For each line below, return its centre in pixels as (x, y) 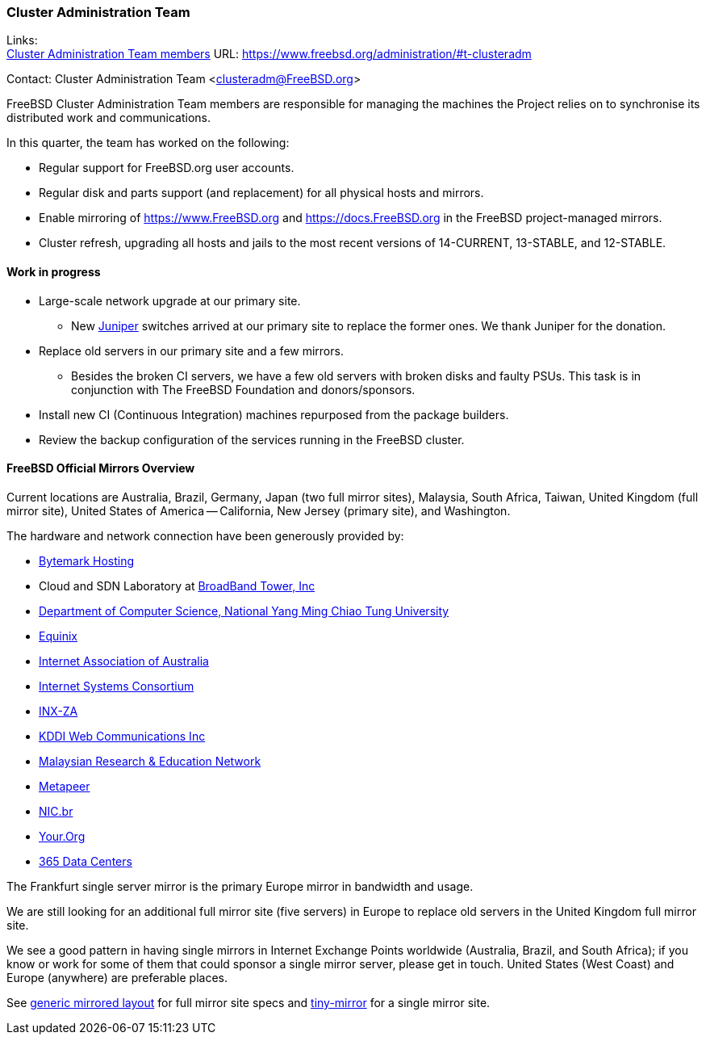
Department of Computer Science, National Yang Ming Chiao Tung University (244, 611)
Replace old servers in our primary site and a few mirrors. (191, 350)
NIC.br (56, 811)
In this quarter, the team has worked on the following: (148, 143)
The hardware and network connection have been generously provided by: (205, 535)
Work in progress (54, 271)
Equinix (58, 636)
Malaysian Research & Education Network (150, 761)
